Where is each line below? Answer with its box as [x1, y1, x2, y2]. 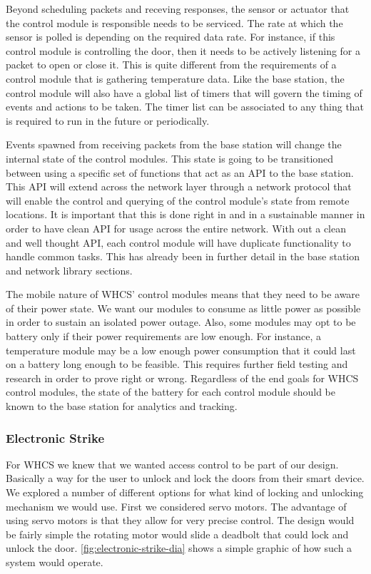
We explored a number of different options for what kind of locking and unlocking [6, 485, 364, 500]
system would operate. [6, 555, 103, 569]
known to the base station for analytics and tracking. [6, 399, 238, 414]
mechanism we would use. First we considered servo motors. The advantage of [6, 498, 347, 513]
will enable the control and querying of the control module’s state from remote [6, 193, 350, 207]
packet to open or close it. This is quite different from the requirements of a [6, 57, 337, 72]
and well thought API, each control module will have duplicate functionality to [6, 235, 351, 250]
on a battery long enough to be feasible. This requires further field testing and [6, 357, 348, 371]
